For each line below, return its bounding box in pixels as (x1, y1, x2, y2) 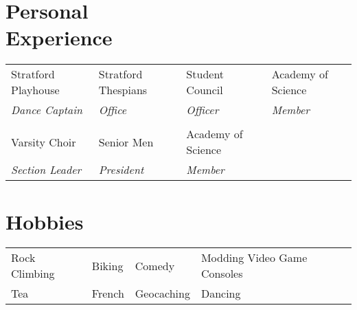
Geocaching (135, 285, 190, 302)
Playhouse (11, 82, 60, 98)
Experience (5, 23, 113, 52)
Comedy (135, 257, 175, 274)
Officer (186, 102, 219, 118)
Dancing (200, 285, 241, 302)
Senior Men (98, 133, 154, 150)
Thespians (98, 82, 148, 98)
